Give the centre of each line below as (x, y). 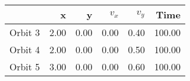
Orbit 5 (25, 67)
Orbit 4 (25, 49)
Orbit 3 (25, 32)
